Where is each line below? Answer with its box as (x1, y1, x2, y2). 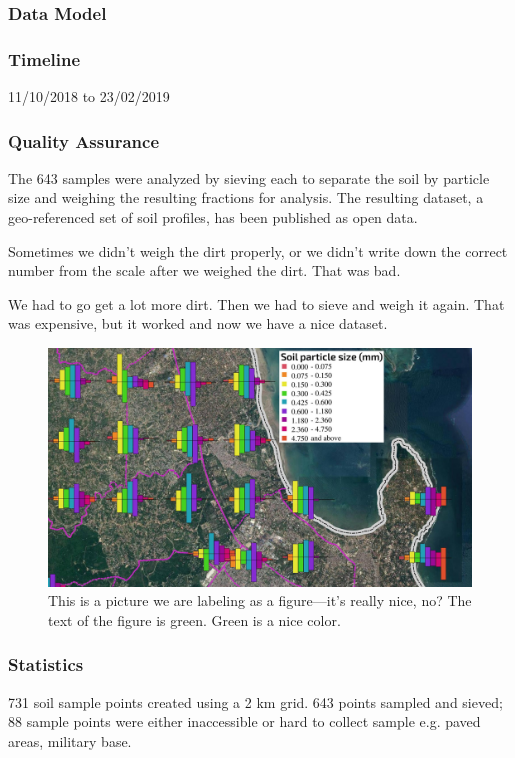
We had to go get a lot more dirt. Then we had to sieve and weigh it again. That (8, 293, 505, 314)
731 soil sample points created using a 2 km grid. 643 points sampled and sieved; (8, 691, 503, 712)
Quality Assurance (8, 128, 160, 153)
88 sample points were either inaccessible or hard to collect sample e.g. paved (8, 711, 481, 732)
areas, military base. (8, 730, 132, 751)
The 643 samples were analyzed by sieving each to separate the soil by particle (8, 167, 490, 188)
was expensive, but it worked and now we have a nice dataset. (8, 313, 388, 334)
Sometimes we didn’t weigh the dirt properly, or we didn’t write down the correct (8, 240, 508, 261)
